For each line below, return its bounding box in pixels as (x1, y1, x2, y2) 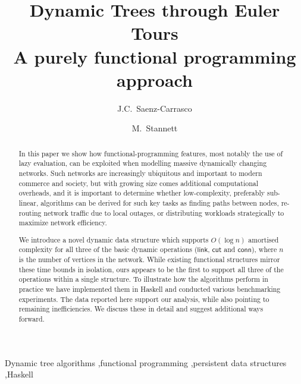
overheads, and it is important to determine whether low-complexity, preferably (18, 188, 265, 198)
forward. (18, 314, 45, 324)
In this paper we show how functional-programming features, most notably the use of (18, 148, 283, 158)
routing (18, 207, 42, 218)
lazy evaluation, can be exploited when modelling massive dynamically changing (18, 158, 267, 168)
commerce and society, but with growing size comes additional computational (18, 178, 259, 188)
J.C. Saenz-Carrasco (117, 102, 192, 114)
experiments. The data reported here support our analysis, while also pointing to (18, 294, 269, 304)
